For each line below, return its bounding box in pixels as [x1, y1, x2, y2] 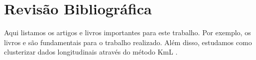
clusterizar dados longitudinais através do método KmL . [4, 47, 178, 57]
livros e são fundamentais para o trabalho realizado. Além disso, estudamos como [4, 37, 252, 47]
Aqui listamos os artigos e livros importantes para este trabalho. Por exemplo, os [4, 27, 251, 38]
